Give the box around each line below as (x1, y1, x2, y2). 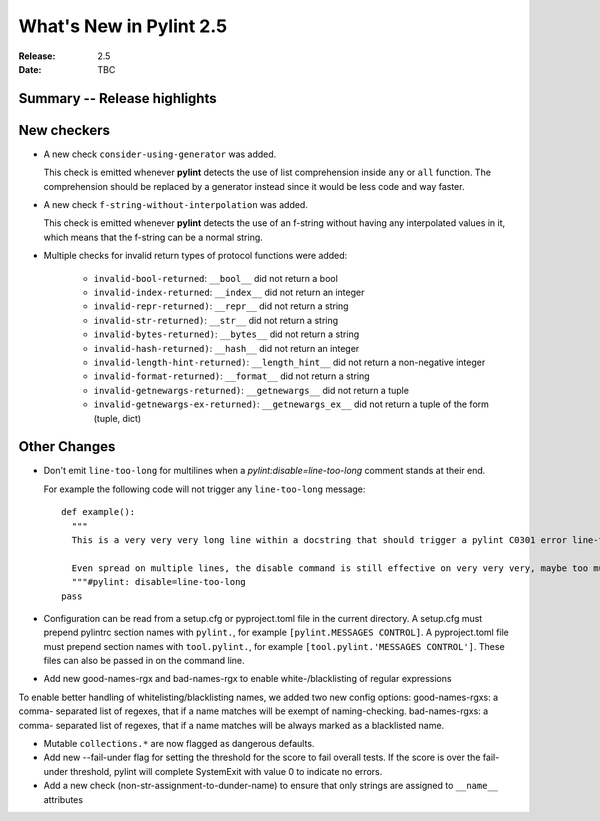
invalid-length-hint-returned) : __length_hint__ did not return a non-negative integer (93, 356, 486, 368)
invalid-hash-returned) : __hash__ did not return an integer (93, 342, 360, 354)
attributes (43, 793, 84, 805)
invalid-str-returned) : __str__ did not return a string (93, 314, 339, 326)
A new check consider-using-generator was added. (43, 148, 277, 160)
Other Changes (18, 438, 116, 455)
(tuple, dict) (93, 412, 142, 424)
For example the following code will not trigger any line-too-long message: (43, 483, 366, 495)
